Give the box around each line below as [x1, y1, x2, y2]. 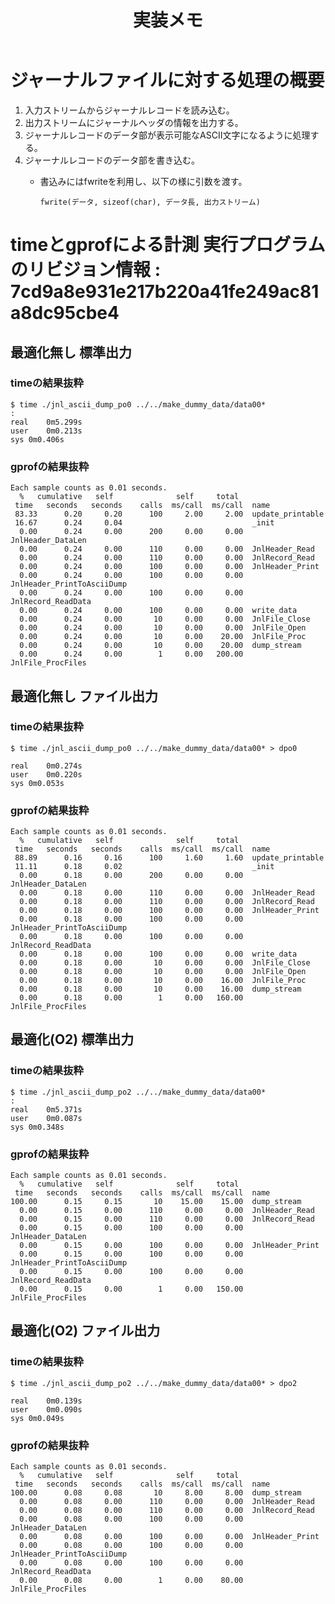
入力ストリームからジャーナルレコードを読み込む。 [24, 104, 235, 116]
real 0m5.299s [10, 417, 83, 427]
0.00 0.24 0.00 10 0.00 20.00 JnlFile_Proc [19, 632, 307, 642]
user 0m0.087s [10, 1113, 83, 1123]
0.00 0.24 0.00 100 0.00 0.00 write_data [19, 606, 298, 616]
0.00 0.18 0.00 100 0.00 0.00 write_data [19, 949, 298, 960]
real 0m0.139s [10, 1396, 83, 1406]
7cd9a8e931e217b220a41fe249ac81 [10, 281, 320, 303]
